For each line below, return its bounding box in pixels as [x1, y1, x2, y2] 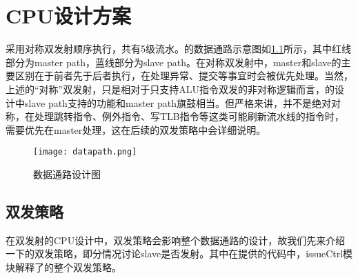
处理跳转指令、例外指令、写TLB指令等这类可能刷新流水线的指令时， [34, 109, 344, 123]
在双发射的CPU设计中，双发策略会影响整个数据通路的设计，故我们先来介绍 [6, 232, 346, 247]
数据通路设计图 [33, 166, 101, 181]
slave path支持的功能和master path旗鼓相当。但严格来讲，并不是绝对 [24, 95, 331, 110]
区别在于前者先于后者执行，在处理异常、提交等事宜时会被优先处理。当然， [14, 68, 353, 83]
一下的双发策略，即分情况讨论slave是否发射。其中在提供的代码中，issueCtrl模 [6, 246, 353, 261]
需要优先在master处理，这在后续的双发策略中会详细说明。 [6, 122, 266, 137]
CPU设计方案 [6, 1, 132, 30]
